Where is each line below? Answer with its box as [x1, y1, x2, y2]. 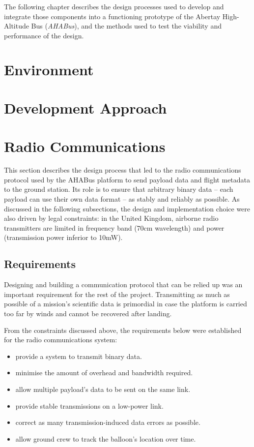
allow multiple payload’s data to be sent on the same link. [15, 384, 191, 394]
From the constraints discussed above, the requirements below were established [4, 325, 242, 335]
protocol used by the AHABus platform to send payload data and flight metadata [4, 174, 251, 184]
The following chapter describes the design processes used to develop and [4, 1, 224, 11]
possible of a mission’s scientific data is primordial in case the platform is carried [4, 298, 247, 309]
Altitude [4, 21, 29, 31]
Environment [4, 59, 94, 79]
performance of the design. [4, 30, 84, 40]
